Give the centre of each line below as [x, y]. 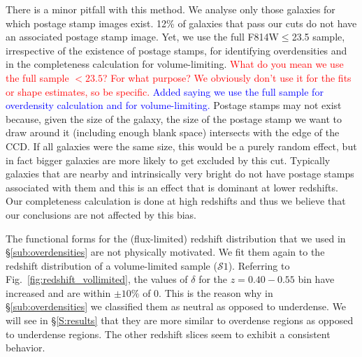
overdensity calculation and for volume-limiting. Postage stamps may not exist [174, 105]
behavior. [26, 348]
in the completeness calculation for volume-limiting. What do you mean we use [175, 64]
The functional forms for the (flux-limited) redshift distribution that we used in [176, 238]
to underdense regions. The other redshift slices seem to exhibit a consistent [168, 334]
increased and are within [58, 292]
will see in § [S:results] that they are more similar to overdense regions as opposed [180, 320]
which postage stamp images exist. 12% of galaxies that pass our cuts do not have [181, 23]
